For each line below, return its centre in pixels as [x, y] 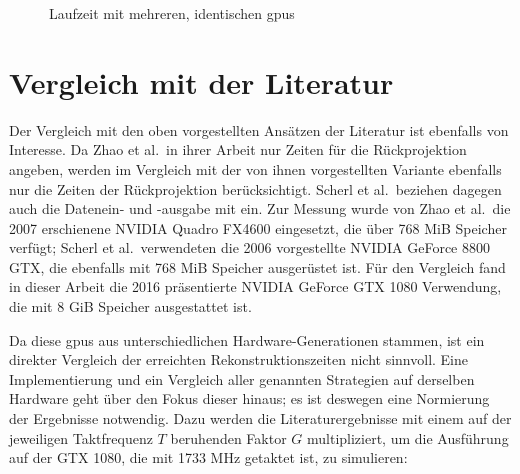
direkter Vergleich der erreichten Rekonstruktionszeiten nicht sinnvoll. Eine [239, 359]
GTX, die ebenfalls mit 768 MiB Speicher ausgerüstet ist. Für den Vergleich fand [257, 266]
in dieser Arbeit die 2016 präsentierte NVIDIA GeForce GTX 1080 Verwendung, [255, 286]
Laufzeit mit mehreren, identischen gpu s [172, 13]
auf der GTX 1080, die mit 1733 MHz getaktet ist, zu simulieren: [208, 457]
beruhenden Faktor [228, 437]
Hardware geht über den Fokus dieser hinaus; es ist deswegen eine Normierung [249, 398]
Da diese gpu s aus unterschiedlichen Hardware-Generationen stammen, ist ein [247, 339]
